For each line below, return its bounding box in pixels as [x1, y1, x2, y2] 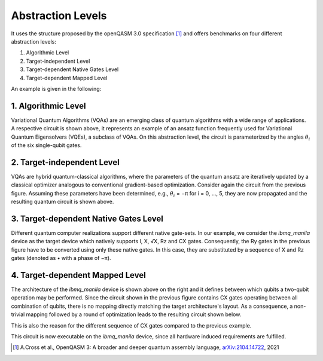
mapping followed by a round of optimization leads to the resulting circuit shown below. [26, 311, 242, 318]
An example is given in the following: [11, 85, 102, 92]
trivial [11, 311, 25, 318]
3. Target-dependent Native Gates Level [11, 213, 164, 224]
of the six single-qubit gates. [11, 141, 82, 149]
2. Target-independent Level [11, 157, 120, 167]
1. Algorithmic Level [11, 100, 86, 111]
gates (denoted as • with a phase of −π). [11, 255, 111, 262]
